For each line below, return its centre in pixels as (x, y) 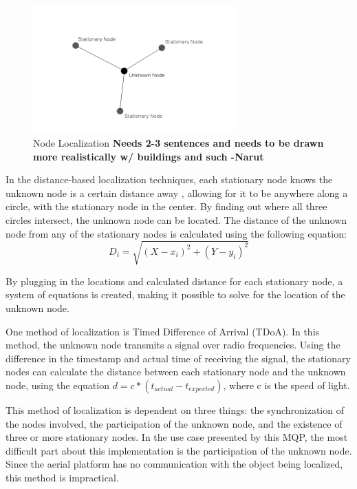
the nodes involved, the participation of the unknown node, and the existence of (174, 423)
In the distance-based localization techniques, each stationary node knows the (169, 179)
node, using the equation (57, 385)
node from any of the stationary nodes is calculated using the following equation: (176, 233)
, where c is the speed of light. (286, 385)
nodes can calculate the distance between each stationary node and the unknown (176, 372)
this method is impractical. (62, 477)
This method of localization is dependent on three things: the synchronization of (175, 409)
